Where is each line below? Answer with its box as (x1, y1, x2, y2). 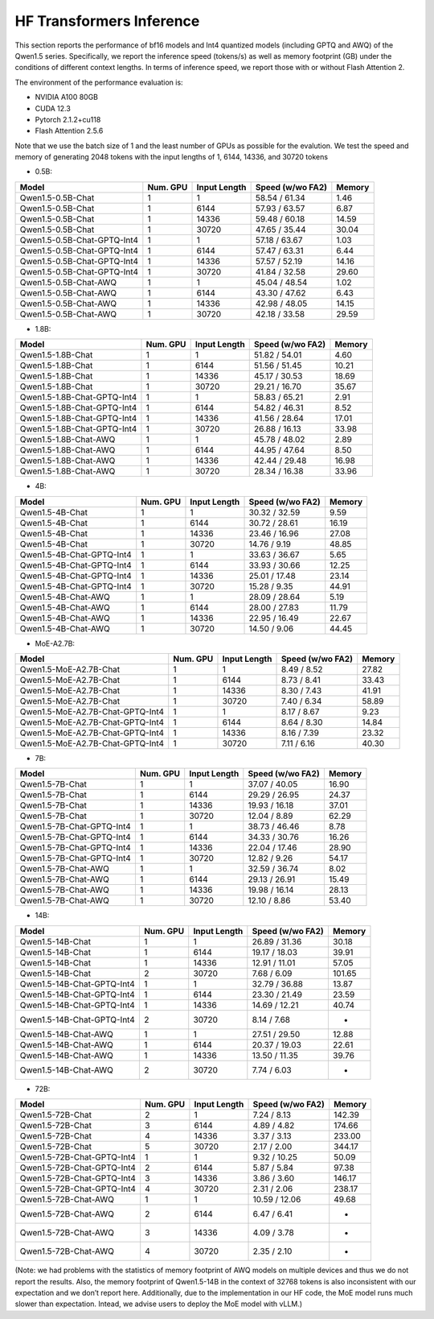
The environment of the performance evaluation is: (14, 77, 184, 87)
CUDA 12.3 (35, 103, 72, 113)
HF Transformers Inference (14, 12, 200, 30)
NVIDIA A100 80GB (35, 93, 99, 102)
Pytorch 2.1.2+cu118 (35, 114, 101, 124)
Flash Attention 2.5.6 (35, 126, 104, 136)
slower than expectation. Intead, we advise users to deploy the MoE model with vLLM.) (14, 1299, 303, 1309)
